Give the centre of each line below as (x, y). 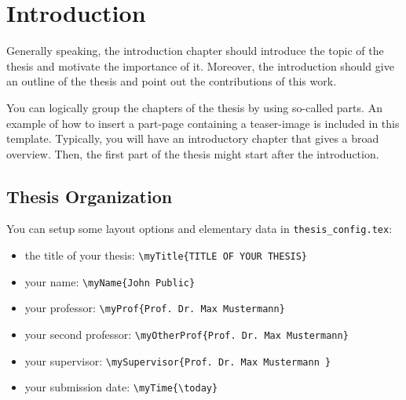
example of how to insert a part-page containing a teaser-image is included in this (203, 123)
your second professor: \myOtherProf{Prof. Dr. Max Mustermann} (187, 335)
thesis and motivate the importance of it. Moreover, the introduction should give (200, 65)
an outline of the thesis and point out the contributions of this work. (172, 81)
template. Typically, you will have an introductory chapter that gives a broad (193, 138)
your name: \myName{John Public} (110, 281)
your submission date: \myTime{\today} (121, 387)
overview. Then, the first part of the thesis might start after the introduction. (193, 153)
